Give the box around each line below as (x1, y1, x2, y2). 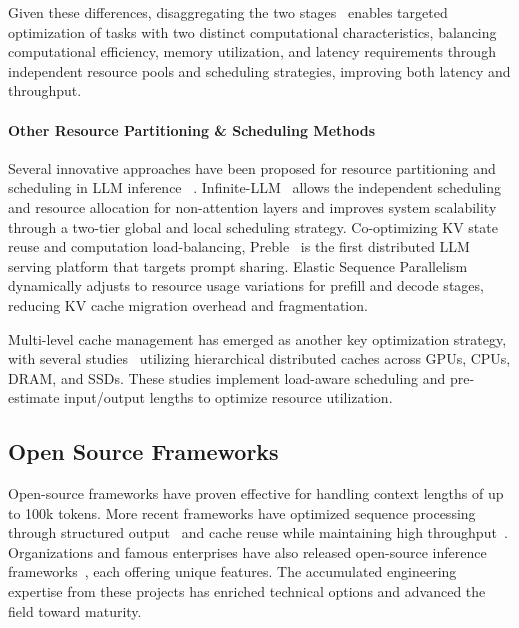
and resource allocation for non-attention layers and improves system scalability (8, 196, 497, 217)
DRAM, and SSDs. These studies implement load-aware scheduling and (8, 367, 446, 388)
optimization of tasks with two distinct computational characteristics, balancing (8, 21, 497, 42)
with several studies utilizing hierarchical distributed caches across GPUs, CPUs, (8, 348, 511, 369)
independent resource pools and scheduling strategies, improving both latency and (8, 60, 511, 81)
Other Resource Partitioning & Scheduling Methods (8, 119, 376, 140)
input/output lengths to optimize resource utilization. (64, 387, 393, 408)
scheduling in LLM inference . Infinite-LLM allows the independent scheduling (8, 177, 502, 198)
